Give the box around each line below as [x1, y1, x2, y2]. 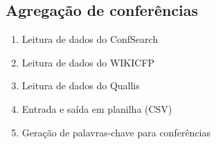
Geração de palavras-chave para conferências [21, 125, 211, 139]
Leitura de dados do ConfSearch [21, 32, 159, 46]
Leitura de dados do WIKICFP [21, 55, 155, 69]
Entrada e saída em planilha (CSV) [21, 101, 172, 116]
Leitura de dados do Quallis [21, 78, 140, 93]
